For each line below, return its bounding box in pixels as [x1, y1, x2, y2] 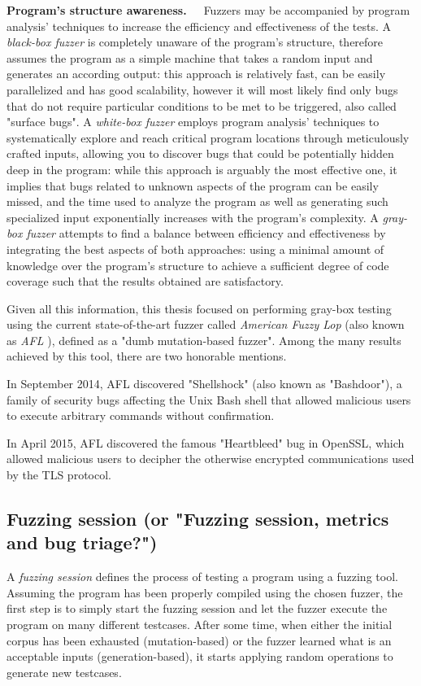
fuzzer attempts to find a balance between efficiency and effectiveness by [26, 225, 386, 242]
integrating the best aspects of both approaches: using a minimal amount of [7, 240, 384, 257]
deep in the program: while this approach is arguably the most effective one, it [7, 160, 397, 177]
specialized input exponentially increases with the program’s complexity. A [7, 208, 379, 225]
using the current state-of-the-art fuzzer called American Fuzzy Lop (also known [7, 316, 405, 333]
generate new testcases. [7, 663, 122, 680]
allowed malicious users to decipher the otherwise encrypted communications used [7, 450, 414, 467]
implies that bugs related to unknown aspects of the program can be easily [7, 177, 379, 194]
